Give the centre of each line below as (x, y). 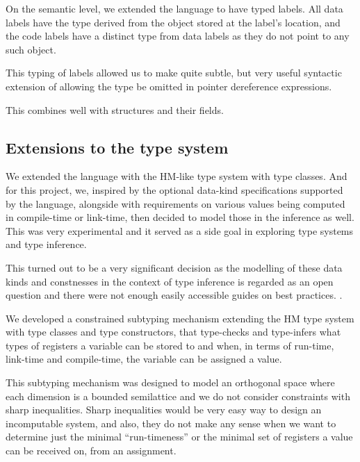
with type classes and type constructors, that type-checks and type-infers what (173, 332)
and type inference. (46, 244)
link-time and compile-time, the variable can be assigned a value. (144, 359)
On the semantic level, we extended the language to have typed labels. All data (174, 8)
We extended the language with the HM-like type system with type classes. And (177, 176)
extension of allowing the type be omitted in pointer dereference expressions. (169, 86)
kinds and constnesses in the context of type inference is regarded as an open (170, 281)
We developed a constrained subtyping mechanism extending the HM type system (180, 318)
